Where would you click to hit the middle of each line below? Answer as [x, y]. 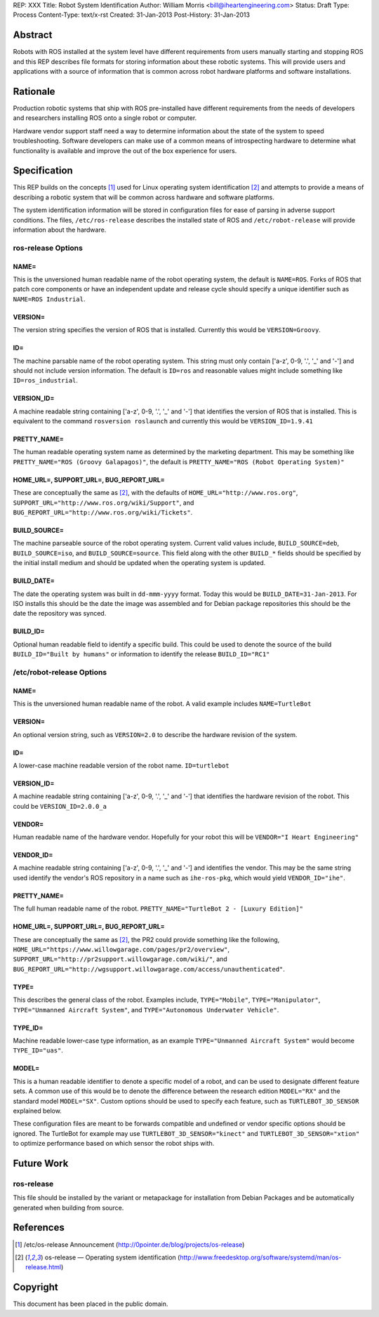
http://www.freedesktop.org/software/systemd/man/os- [261, 1257]
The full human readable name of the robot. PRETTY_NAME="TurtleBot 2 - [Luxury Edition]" [158, 908]
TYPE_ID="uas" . [38, 1050]
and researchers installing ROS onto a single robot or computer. [105, 118]
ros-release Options [48, 248]
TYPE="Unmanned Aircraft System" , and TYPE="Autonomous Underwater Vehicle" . [146, 1010]
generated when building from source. [68, 1207]
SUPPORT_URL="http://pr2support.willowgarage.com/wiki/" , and [120, 959]
